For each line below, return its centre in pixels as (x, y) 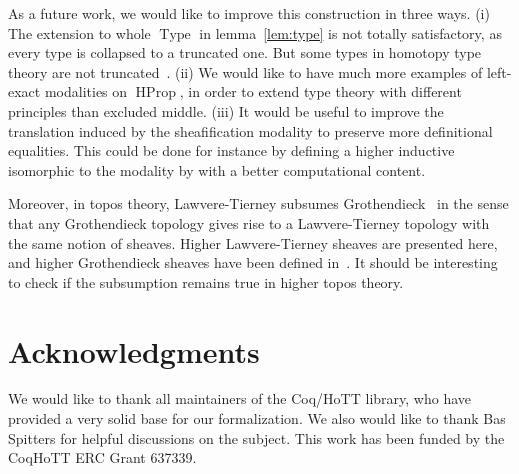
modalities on (86, 91)
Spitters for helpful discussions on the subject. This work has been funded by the (256, 437)
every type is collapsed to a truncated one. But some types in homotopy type (245, 52)
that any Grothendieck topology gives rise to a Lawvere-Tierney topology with (249, 222)
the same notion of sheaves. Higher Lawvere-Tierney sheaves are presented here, (253, 242)
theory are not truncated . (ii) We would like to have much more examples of (245, 71)
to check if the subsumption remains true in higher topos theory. (206, 281)
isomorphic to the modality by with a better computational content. (217, 169)
